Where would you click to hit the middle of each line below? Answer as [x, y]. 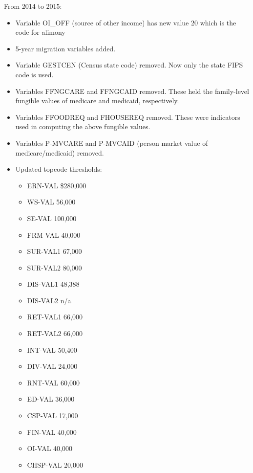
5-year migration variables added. [65, 48]
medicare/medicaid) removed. [60, 152]
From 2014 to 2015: [33, 6]
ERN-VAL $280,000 [57, 185]
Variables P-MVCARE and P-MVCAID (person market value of [112, 143]
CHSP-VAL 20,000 [55, 464]
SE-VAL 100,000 [52, 218]
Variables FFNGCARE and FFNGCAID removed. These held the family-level [132, 91]
